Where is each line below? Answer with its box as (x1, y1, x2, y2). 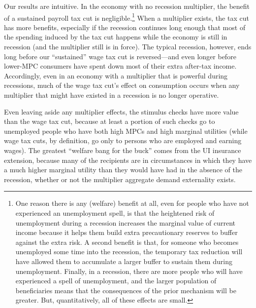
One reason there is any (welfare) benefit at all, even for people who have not (15, 198, 249, 208)
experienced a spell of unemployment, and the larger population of (15, 275, 217, 286)
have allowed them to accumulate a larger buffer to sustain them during (15, 256, 232, 266)
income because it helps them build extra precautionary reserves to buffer (15, 227, 238, 237)
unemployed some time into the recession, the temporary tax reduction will (15, 246, 243, 257)
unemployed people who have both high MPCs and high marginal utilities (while (4, 125, 248, 136)
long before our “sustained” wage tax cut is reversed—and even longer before (4, 51, 236, 61)
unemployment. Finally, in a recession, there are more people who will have (15, 266, 243, 276)
